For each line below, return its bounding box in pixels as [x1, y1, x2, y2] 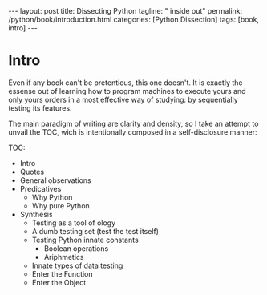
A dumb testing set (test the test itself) [31, 226, 159, 236]
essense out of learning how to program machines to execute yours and [8, 86, 246, 95]
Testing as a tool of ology [31, 218, 116, 228]
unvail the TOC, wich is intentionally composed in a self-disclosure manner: [8, 127, 258, 137]
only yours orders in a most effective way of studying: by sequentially [8, 95, 238, 104]
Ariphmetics [43, 252, 84, 261]
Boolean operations [43, 243, 109, 253]
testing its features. [8, 103, 72, 113]
